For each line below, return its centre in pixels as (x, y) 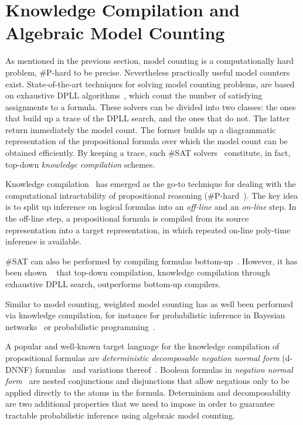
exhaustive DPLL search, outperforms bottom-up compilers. (113, 284)
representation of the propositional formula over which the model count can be (147, 141)
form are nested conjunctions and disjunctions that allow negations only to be (147, 381)
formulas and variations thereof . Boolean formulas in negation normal (164, 369)
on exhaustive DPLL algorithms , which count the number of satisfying (134, 95)
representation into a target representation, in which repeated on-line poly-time (148, 229)
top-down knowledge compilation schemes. (80, 164)
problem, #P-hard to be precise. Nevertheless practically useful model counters (148, 72)
